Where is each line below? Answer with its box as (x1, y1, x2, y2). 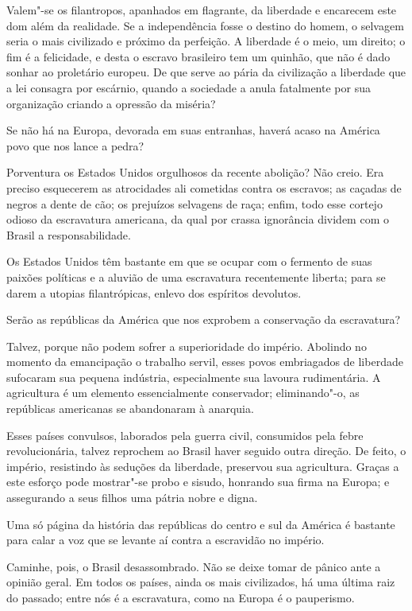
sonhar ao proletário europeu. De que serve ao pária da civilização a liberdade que (6, 64, 406, 80)
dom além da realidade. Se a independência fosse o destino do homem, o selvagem (6, 17, 404, 33)
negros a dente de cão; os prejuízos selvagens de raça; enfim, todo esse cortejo (6, 195, 383, 212)
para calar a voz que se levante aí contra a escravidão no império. (6, 531, 325, 548)
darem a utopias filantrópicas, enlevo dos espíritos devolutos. (6, 284, 302, 301)
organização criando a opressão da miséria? (6, 95, 216, 111)
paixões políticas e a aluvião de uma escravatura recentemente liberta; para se (6, 268, 386, 285)
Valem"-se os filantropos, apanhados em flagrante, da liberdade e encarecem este (6, 2, 397, 18)
